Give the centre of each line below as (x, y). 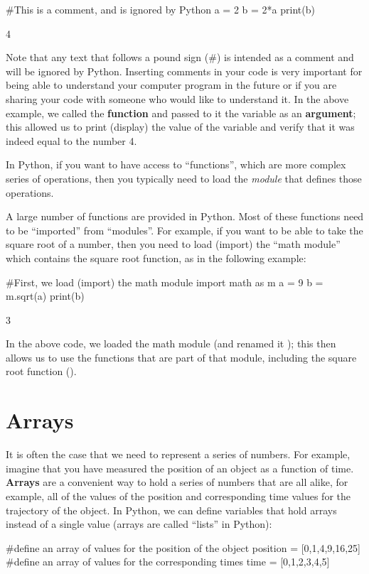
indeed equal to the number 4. (71, 140)
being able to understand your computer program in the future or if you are (171, 85)
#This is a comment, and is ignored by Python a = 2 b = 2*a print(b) (160, 9)
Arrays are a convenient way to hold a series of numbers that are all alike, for (177, 482)
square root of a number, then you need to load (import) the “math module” (173, 244)
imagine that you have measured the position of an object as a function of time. (180, 468)
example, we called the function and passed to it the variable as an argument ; (181, 113)
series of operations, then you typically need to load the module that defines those (184, 178)
